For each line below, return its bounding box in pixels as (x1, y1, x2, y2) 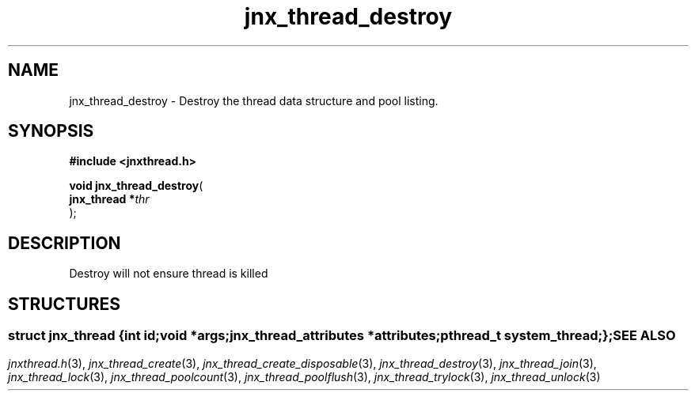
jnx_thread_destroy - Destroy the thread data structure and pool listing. (69, 93, 439, 108)
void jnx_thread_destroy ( (69, 179, 203, 193)
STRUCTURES (8, 293, 120, 314)
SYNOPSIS (8, 121, 94, 142)
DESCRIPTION (8, 233, 121, 253)
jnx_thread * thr (69, 192, 150, 206)
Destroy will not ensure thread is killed (69, 267, 268, 281)
